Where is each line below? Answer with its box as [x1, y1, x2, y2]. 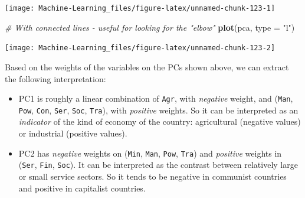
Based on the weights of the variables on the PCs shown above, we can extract [5, 60, 289, 73]
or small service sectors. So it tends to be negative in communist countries [18, 170, 287, 182]
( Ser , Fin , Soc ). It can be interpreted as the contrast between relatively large [18, 158, 298, 171]
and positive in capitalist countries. [18, 181, 146, 194]
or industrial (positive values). [18, 127, 127, 139]
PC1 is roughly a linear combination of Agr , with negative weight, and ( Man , [18, 92, 293, 105]
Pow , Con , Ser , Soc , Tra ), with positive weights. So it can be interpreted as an [18, 103, 299, 116]
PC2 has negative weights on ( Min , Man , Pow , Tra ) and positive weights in [18, 147, 282, 159]
